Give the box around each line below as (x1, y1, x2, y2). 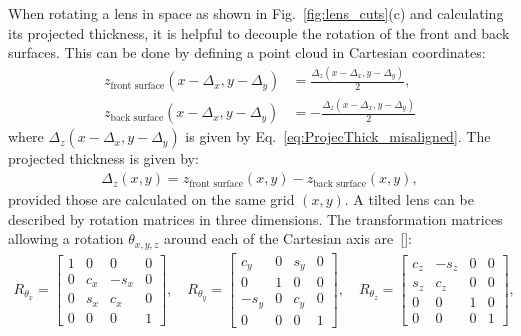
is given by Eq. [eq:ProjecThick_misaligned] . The (185, 126, 491, 147)
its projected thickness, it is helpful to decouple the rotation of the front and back (8, 22, 510, 43)
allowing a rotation (8, 228, 124, 249)
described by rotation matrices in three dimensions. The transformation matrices (8, 208, 503, 229)
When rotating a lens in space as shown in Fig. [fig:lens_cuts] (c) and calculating (8, 3, 504, 23)
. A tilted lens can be (344, 189, 474, 210)
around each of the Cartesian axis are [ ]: (164, 228, 413, 249)
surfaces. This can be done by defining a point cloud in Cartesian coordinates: (8, 42, 486, 63)
